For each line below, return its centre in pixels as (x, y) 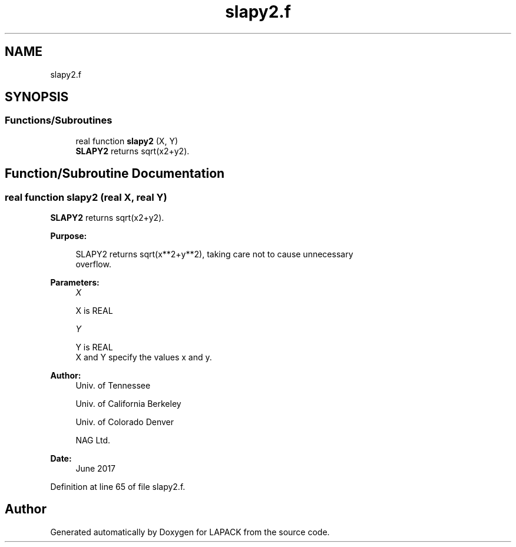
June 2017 (96, 469)
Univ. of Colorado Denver (125, 422)
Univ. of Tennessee (113, 386)
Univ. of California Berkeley (128, 404)
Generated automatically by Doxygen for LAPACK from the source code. (190, 532)
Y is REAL (94, 347)
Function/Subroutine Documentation (115, 174)
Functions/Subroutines (59, 120)
